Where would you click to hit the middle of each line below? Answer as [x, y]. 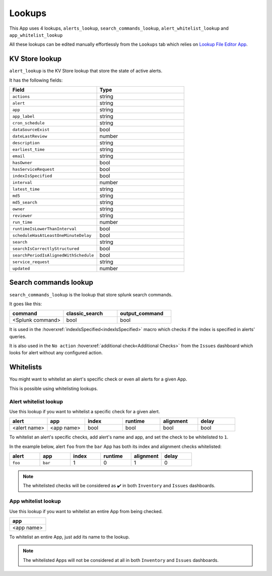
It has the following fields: [36, 80]
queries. [18, 336]
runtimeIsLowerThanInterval [45, 229]
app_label [24, 116]
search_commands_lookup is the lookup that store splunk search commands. [91, 294]
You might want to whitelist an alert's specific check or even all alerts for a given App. [98, 379]
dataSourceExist [31, 129]
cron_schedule [28, 123]
